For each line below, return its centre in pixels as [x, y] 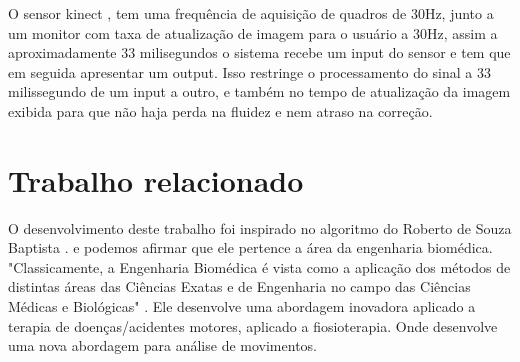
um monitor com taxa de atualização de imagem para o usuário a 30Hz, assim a [253, 32]
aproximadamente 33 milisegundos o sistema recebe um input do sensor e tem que [259, 52]
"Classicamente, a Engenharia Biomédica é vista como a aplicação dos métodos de [259, 266]
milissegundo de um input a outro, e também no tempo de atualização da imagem [259, 91]
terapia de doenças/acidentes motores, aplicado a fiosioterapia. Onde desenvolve [253, 325]
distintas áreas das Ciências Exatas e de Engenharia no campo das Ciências [239, 286]
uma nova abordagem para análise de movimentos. [162, 345]
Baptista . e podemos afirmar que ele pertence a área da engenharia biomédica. [250, 247]
